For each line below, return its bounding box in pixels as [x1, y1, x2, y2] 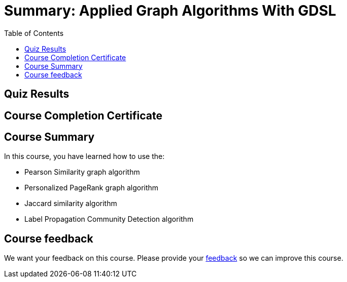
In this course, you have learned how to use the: [4, 152, 165, 161]
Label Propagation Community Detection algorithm [24, 215, 194, 224]
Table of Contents [4, 28, 64, 37]
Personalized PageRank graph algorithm [24, 183, 159, 192]
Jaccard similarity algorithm [24, 199, 117, 208]
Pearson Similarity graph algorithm [24, 168, 140, 177]
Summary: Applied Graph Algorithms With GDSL [4, 2, 336, 19]
